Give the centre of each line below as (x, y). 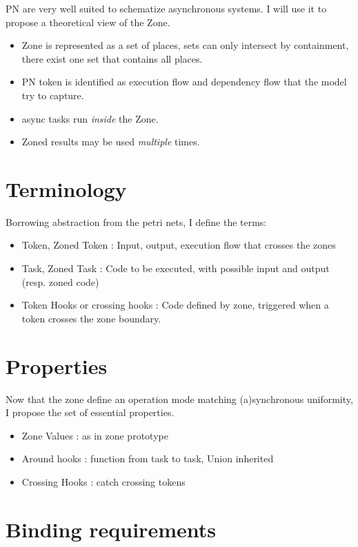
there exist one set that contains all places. (112, 58)
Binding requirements (111, 529)
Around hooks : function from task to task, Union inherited (148, 458)
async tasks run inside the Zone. (90, 118)
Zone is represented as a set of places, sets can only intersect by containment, (185, 45)
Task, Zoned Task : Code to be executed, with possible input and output (176, 268)
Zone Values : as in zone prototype (95, 435)
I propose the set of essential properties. (90, 412)
